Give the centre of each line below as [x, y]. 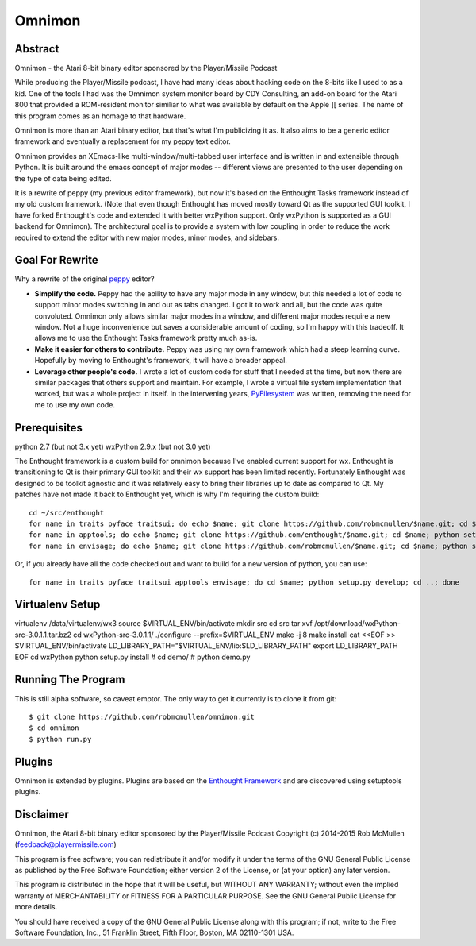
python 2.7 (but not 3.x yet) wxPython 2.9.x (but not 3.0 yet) [113, 446]
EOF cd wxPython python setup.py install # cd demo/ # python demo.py [132, 657]
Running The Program [70, 680]
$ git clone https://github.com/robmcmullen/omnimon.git [142, 716]
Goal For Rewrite [56, 260]
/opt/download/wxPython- [357, 624]
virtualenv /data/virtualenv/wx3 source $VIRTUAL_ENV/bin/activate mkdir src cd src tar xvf [163, 624]
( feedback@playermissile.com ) [65, 844]
